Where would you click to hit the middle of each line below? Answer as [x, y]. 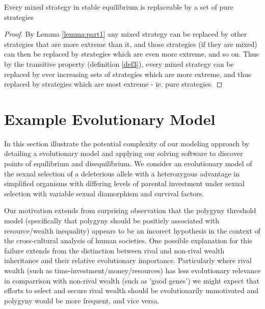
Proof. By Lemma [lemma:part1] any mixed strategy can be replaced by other [126, 34]
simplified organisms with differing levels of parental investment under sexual [124, 183]
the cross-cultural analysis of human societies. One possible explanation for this [128, 240]
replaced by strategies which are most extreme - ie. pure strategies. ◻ [113, 84]
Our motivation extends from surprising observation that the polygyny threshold [130, 210]
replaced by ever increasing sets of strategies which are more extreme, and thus [128, 74]
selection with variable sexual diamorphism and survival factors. [104, 193]
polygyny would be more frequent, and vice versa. [82, 300]
